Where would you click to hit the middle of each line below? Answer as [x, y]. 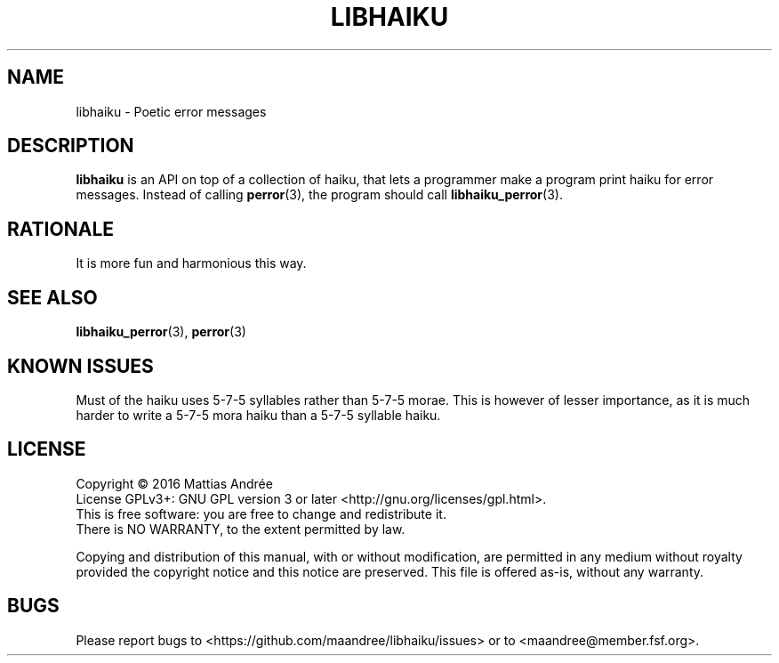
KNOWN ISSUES [80, 366]
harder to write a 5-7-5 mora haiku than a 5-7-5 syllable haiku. [258, 415]
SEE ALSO [52, 297]
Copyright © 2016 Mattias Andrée [174, 483]
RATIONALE [61, 229]
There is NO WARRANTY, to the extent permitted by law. [241, 529]
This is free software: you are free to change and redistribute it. [261, 513]
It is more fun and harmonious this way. [191, 263]
